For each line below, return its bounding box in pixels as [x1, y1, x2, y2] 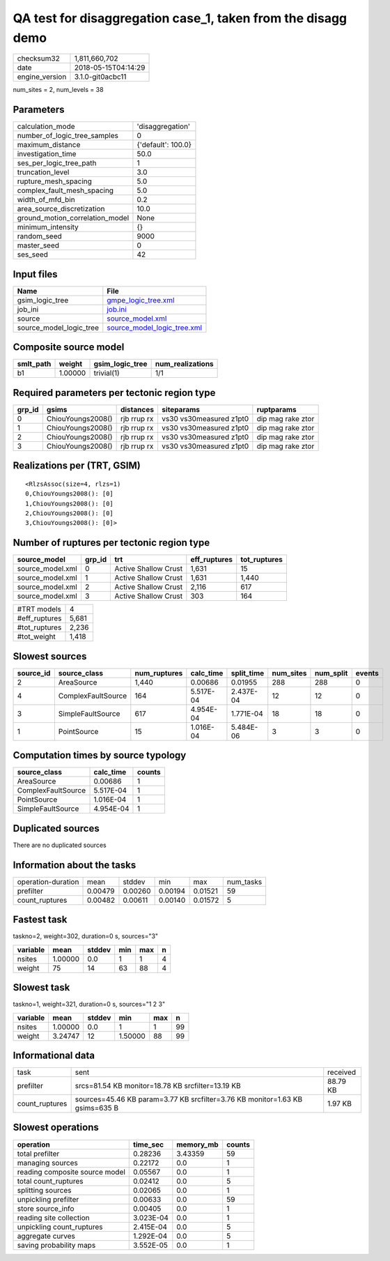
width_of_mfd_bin [17, 195, 76, 205]
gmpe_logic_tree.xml [107, 295, 175, 305]
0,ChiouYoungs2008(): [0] [25, 490, 114, 498]
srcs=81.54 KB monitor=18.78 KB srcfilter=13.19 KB [75, 1081, 241, 1091]
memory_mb [176, 1140, 219, 1149]
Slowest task [13, 981, 70, 993]
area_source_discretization [17, 204, 105, 214]
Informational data [13, 1049, 95, 1061]
